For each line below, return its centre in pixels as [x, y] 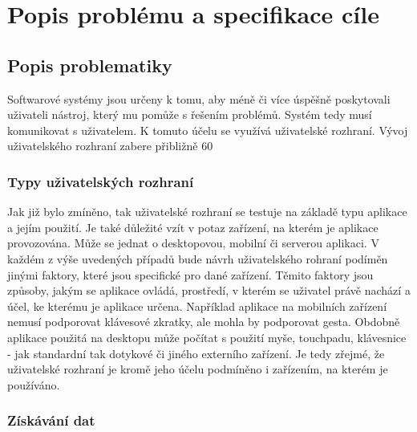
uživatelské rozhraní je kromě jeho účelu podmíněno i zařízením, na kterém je [198, 369]
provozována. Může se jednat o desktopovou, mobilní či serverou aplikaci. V [193, 243]
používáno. [34, 384]
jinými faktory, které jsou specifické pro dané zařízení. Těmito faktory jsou [190, 274]
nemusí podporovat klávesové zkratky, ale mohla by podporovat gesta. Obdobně [204, 322]
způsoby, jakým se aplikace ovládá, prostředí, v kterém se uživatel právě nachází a [209, 290]
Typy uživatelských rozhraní [101, 181]
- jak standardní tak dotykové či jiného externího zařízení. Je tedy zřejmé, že [196, 353]
